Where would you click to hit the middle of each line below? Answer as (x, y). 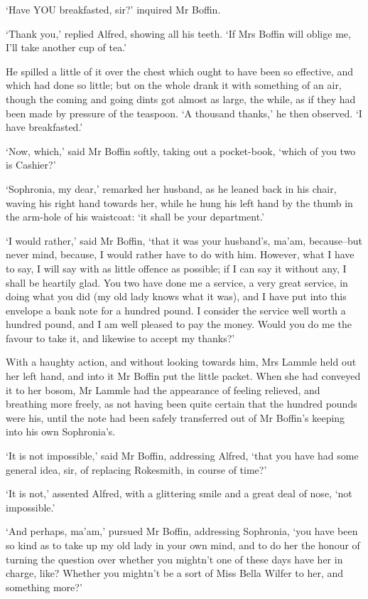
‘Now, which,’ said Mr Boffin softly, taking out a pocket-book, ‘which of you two (181, 150)
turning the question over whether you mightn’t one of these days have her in (174, 559)
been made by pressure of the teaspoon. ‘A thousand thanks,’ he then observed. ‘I (184, 113)
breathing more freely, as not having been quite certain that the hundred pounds (182, 404)
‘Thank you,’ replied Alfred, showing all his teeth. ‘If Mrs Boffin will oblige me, (178, 33)
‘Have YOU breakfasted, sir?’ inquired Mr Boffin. (113, 9)
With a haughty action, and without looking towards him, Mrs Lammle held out (181, 362)
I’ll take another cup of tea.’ (66, 47)
